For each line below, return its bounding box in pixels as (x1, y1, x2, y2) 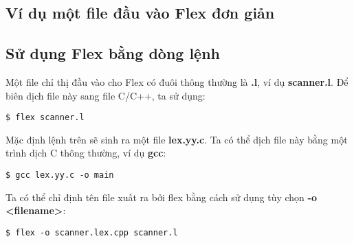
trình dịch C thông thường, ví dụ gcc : (5, 146, 166, 160)
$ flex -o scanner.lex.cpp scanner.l (5, 227, 178, 238)
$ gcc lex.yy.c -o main (5, 170, 114, 181)
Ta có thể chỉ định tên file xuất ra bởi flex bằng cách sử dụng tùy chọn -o (5, 189, 317, 204)
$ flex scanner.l (5, 113, 85, 123)
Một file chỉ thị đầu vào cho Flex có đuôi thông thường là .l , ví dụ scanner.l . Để (5, 74, 349, 89)
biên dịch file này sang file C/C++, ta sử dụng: (5, 88, 206, 102)
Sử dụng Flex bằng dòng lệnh (5, 43, 221, 64)
